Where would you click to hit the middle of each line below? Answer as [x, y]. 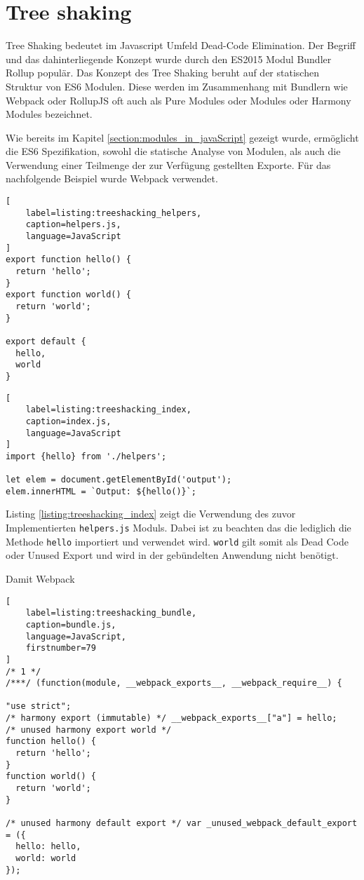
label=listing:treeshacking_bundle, [111, 613]
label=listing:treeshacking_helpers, [114, 213]
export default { [46, 341]
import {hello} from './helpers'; [86, 456]
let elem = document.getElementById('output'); [119, 480]
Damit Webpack [40, 578]
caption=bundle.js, [71, 624]
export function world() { [68, 295]
